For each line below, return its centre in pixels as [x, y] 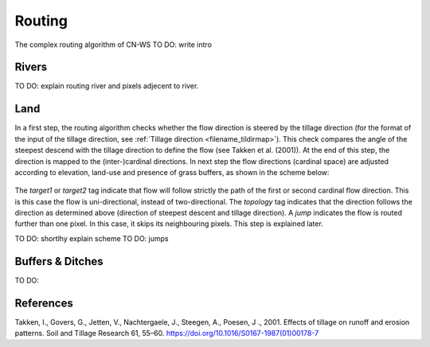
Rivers [31, 67]
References [44, 303]
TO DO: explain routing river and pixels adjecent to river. [107, 86]
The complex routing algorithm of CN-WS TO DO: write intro [113, 45]
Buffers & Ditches [59, 261]
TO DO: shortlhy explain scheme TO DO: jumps [92, 238]
